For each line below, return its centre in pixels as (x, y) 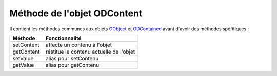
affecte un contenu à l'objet (79, 45)
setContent (26, 45)
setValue (23, 58)
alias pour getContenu (72, 65)
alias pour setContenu (72, 58)
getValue (23, 65)
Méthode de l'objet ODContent (76, 13)
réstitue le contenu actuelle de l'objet (90, 52)
